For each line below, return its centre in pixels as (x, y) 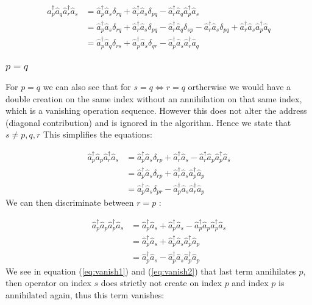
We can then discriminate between (70, 202)
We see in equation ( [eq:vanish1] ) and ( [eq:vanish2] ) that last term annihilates (151, 271)
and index (250, 283)
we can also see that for (87, 86)
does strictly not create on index (161, 283)
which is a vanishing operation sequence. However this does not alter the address (156, 110)
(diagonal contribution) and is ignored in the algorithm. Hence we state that (148, 122)
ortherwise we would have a (239, 86)
